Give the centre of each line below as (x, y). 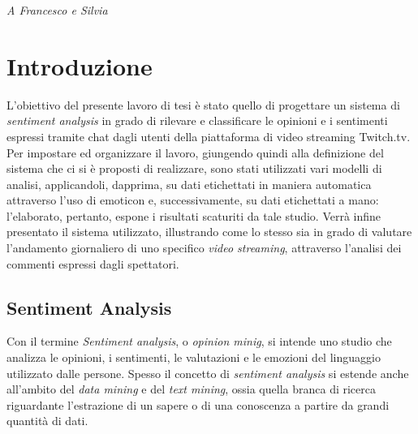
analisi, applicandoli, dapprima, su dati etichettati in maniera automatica (189, 184)
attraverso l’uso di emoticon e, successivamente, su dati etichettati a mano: (193, 200)
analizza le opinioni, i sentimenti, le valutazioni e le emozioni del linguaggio (194, 357)
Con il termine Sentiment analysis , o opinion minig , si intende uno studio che (199, 341)
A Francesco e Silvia (57, 10)
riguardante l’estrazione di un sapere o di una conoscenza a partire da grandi (198, 404)
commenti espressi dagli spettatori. (93, 263)
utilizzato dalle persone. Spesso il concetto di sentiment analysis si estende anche (208, 373)
